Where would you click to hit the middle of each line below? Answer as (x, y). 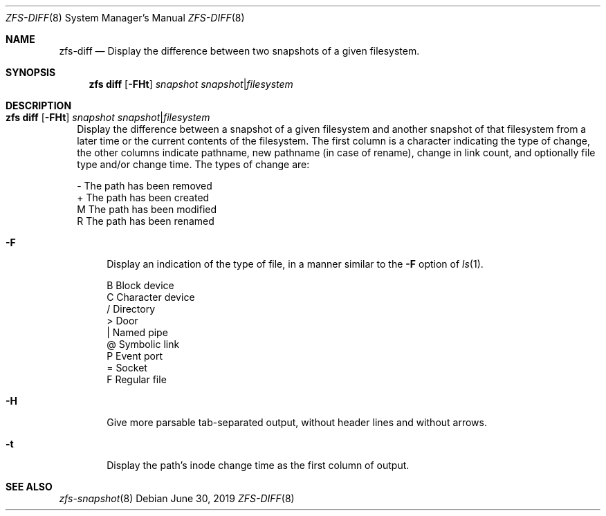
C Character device (151, 297)
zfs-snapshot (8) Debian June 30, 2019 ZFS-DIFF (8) (177, 498)
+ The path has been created (143, 197)
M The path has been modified (147, 209)
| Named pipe (137, 332)
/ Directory (131, 309)
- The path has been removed (145, 186)
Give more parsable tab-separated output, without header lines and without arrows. (297, 422)
